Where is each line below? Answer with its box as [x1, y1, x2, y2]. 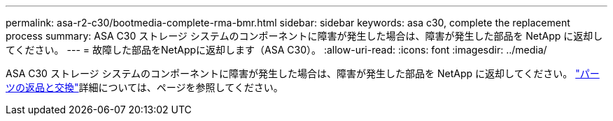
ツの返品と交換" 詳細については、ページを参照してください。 [6, 81, 283, 93]
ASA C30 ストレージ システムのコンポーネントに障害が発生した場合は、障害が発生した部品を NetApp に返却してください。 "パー [6, 67, 600, 79]
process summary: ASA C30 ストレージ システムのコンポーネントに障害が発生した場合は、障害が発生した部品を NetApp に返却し [6, 30, 603, 42]
